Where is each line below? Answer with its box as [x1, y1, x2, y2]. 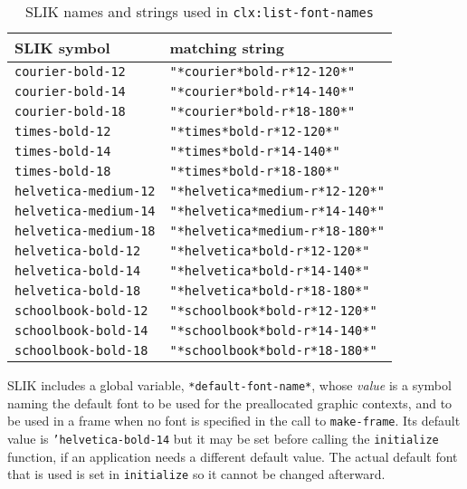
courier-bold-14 [14, 84, 126, 99]
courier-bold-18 [14, 104, 126, 119]
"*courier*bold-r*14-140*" [169, 84, 356, 99]
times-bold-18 [14, 164, 111, 178]
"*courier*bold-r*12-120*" [169, 64, 356, 79]
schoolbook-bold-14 [14, 323, 148, 338]
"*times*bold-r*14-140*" [169, 144, 340, 158]
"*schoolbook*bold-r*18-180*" [169, 343, 377, 358]
